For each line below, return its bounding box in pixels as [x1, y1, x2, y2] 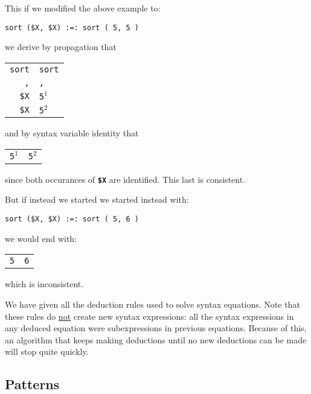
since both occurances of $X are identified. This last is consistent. [5, 173, 245, 185]
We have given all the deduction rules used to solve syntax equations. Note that [5, 297, 300, 310]
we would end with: [5, 232, 77, 244]
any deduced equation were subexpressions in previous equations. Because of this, [5, 322, 307, 334]
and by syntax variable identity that [5, 127, 139, 139]
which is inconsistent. [5, 278, 84, 290]
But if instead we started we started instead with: [5, 193, 189, 206]
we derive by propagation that [5, 40, 117, 53]
